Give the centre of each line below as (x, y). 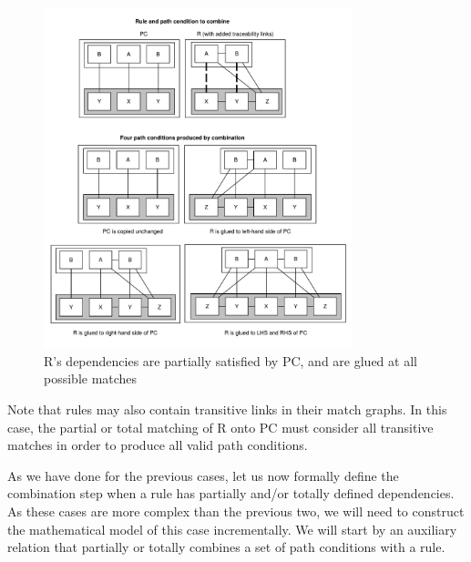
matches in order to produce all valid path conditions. (158, 445)
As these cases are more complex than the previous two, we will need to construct (236, 511)
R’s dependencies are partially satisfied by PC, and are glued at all (230, 360)
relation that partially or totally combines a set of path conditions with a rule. (226, 547)
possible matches (91, 378)
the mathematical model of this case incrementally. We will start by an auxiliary (232, 529)
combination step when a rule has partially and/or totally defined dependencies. (231, 493)
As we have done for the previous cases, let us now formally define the (203, 475)
